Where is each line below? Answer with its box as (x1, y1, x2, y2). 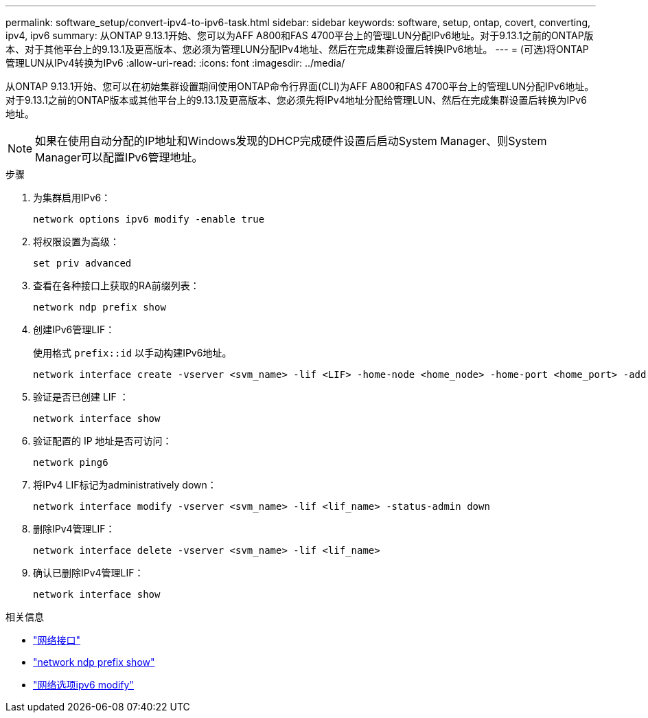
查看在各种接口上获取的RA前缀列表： (33, 280, 200, 291)
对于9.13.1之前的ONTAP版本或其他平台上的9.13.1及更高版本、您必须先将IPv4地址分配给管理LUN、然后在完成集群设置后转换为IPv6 (5, 94, 587, 106)
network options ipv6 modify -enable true (33, 214, 265, 225)
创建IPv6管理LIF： (33, 324, 115, 335)
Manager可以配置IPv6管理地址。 (35, 150, 203, 164)
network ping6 (33, 457, 108, 468)
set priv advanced (33, 258, 132, 269)
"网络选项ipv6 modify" (33, 679, 134, 691)
